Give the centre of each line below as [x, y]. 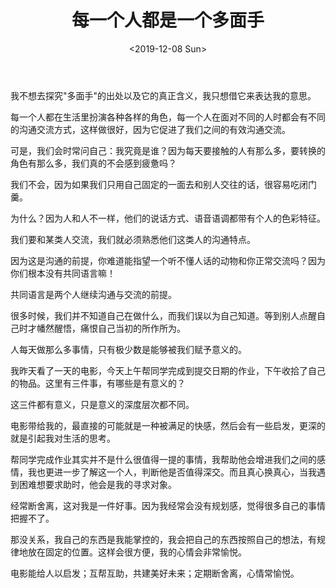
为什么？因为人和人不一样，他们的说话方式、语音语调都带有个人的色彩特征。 [168, 218]
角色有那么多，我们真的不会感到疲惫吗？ [93, 163]
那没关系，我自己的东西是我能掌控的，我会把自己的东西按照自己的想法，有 [163, 539]
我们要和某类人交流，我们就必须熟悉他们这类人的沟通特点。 [133, 239]
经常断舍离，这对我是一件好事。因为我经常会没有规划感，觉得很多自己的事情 [168, 505]
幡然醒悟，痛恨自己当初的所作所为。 [111, 328]
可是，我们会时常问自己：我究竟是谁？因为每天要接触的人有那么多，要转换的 [168, 150]
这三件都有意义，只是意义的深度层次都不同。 [102, 404]
